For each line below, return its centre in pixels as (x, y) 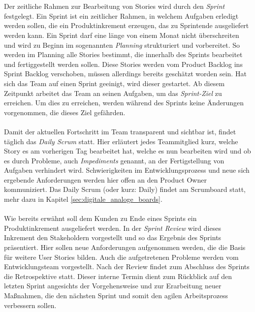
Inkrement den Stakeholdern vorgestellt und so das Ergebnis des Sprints (113, 237)
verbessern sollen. (30, 305)
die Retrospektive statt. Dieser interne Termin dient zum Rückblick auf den (118, 276)
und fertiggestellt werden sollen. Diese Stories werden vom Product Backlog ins (123, 64)
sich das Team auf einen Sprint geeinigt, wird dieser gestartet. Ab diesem (114, 83)
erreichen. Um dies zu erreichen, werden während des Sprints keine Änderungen (124, 103)
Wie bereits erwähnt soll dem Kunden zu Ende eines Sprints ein (100, 218)
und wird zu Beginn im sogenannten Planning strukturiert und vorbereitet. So (122, 45)
